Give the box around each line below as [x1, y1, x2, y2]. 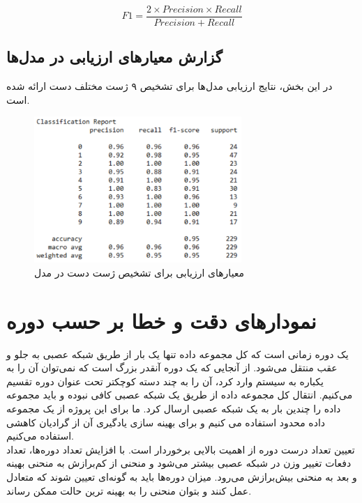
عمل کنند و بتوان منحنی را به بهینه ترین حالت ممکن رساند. [6, 483, 252, 497]
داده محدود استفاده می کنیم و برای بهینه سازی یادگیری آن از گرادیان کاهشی [6, 415, 326, 429]
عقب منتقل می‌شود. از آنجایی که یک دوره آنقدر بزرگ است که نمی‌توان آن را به [6, 360, 338, 375]
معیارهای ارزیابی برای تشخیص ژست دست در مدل [34, 265, 245, 279]
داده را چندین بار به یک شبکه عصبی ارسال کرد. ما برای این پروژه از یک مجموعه [6, 401, 341, 415]
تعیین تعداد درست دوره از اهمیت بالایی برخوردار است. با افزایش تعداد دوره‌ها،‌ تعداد [6, 442, 355, 456]
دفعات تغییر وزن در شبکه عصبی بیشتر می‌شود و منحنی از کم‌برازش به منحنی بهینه [6, 456, 352, 470]
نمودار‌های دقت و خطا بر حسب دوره [6, 306, 317, 334]
